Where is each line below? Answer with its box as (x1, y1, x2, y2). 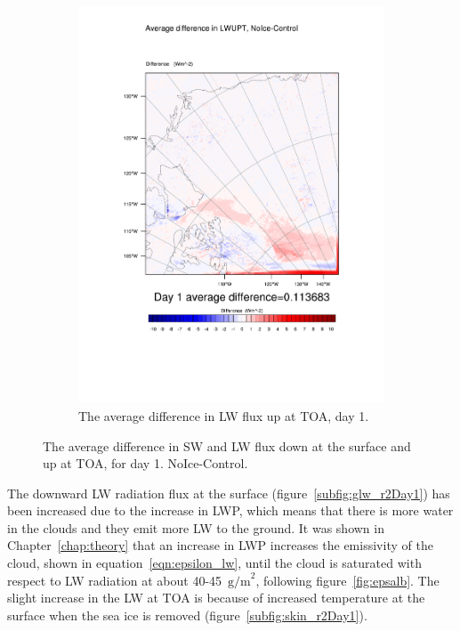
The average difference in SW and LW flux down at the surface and (43, 436, 411, 455)
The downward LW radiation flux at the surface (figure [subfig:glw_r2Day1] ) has (7, 483, 450, 502)
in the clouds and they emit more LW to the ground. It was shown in (7, 518, 384, 537)
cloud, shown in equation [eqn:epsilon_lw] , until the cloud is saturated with (7, 554, 422, 572)
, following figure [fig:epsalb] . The (255, 570, 440, 589)
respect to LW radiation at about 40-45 (7, 570, 222, 589)
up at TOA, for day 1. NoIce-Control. (43, 454, 248, 473)
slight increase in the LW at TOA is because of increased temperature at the (7, 588, 425, 607)
